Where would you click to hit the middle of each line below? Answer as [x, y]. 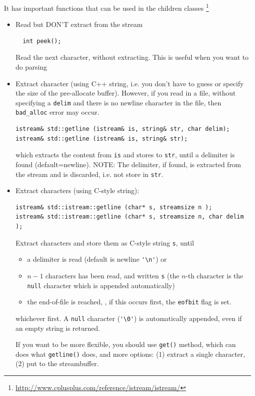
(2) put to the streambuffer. [57, 363]
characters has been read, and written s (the [112, 275]
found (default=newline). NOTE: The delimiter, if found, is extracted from [128, 164]
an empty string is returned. [58, 328]
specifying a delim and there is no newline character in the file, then [118, 102]
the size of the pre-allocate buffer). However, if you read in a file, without [126, 93]
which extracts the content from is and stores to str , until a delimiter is [125, 155]
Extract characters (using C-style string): [77, 190]
